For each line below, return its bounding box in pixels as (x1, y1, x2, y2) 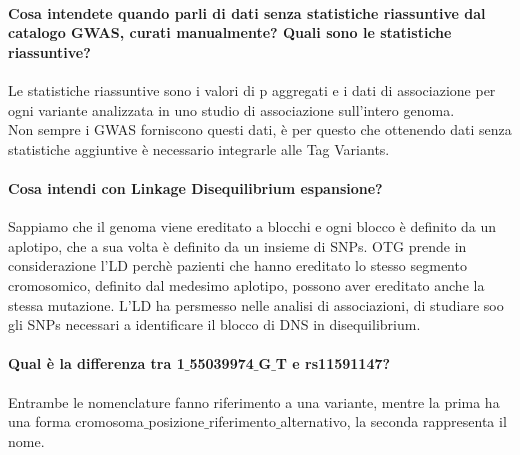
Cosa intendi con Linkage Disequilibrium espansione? (8, 177, 383, 198)
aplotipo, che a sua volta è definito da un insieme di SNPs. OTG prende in (8, 235, 467, 256)
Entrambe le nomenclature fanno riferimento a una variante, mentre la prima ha (8, 391, 500, 412)
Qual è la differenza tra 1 (8, 353, 185, 374)
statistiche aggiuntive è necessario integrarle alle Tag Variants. (8, 138, 390, 159)
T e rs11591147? (275, 353, 391, 374)
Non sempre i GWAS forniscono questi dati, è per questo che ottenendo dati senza (8, 119, 512, 140)
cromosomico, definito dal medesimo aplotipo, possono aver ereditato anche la (8, 274, 485, 295)
